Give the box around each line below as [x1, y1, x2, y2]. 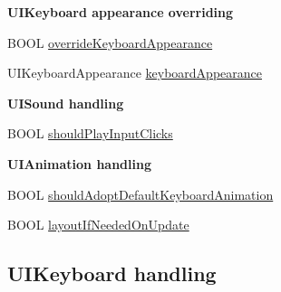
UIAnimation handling [7, 154, 151, 173]
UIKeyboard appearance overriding [7, 3, 234, 21]
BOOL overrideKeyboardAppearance [7, 33, 213, 52]
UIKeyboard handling [7, 259, 217, 287]
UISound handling [7, 93, 124, 112]
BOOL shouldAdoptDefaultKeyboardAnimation [7, 184, 274, 203]
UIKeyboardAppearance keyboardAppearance [7, 63, 262, 82]
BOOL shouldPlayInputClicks [7, 124, 173, 143]
